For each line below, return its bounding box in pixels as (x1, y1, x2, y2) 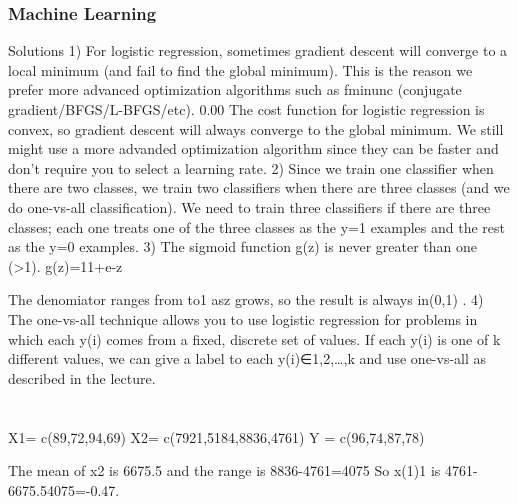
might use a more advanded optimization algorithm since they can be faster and (8, 138, 499, 159)
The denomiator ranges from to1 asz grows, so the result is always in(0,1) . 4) (8, 289, 484, 310)
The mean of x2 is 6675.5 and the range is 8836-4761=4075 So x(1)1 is (8, 460, 441, 481)
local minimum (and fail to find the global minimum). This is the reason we (8, 59, 473, 80)
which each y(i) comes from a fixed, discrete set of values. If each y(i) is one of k (8, 328, 501, 349)
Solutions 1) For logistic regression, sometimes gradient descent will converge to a (8, 40, 508, 61)
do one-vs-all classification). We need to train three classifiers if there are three (8, 196, 491, 217)
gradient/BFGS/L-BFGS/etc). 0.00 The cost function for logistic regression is (8, 99, 485, 119)
